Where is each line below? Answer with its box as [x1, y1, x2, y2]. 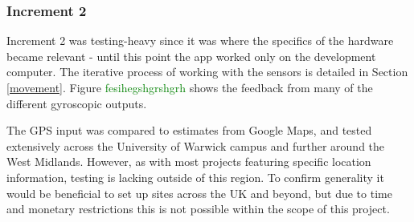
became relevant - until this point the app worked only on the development [6, 47, 376, 64]
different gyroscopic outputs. [6, 95, 147, 111]
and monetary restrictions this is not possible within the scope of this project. [6, 200, 390, 217]
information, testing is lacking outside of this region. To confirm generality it [6, 168, 384, 185]
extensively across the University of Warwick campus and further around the [6, 137, 385, 154]
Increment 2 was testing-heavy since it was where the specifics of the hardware [6, 32, 394, 49]
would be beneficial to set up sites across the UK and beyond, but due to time [6, 184, 392, 201]
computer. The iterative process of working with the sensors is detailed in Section [6, 63, 408, 80]
